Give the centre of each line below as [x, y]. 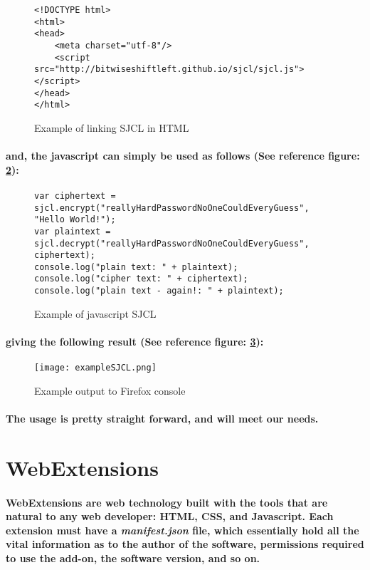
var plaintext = [73, 231]
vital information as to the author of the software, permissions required [185, 544]
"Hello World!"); [75, 220]
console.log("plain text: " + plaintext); [136, 267]
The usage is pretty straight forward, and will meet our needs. [162, 419]
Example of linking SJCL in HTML [112, 127]
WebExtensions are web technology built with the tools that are [167, 502]
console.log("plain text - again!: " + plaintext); [159, 291]
